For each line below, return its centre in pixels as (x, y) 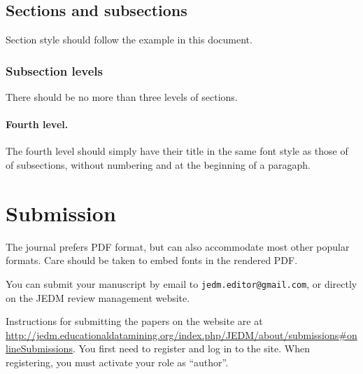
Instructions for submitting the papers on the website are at (134, 321)
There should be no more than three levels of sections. (122, 97)
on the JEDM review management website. (98, 297)
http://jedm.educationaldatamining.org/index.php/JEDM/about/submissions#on (181, 334)
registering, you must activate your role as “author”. (117, 362)
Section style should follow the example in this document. (129, 40)
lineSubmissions (39, 348)
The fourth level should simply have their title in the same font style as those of (177, 151)
